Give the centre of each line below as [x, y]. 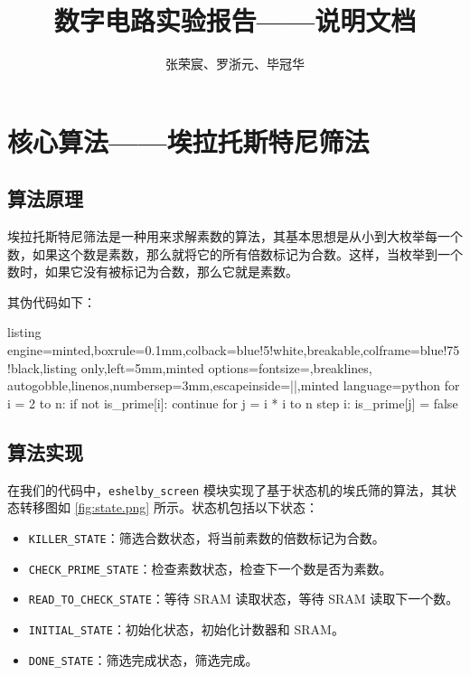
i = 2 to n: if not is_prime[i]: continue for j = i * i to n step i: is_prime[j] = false [233, 403]
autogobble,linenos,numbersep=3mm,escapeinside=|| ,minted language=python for [234, 385]
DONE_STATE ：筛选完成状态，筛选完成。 [143, 659]
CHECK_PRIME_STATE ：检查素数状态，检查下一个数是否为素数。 [210, 568]
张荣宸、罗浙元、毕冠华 [235, 64]
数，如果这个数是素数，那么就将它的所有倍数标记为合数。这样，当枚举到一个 [235, 253]
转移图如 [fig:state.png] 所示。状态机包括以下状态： [169, 507]
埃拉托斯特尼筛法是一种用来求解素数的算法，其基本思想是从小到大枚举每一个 [235, 236]
